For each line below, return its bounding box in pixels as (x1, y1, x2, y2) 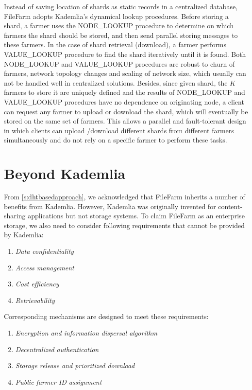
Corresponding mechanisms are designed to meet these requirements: (4, 311, 209, 321)
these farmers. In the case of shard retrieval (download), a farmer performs (4, 39, 227, 50)
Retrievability (15, 295, 55, 305)
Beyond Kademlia (4, 163, 126, 183)
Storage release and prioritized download (15, 360, 135, 371)
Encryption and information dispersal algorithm (15, 327, 157, 337)
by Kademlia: (4, 230, 44, 240)
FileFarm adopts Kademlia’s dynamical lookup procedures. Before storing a (4, 11, 229, 21)
